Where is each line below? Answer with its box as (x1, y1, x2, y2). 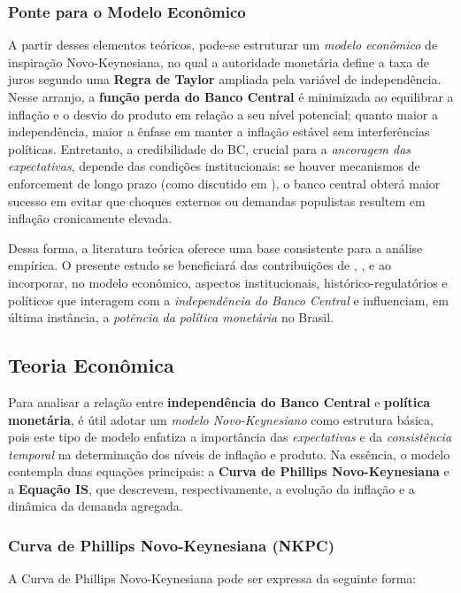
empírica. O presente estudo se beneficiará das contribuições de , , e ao (8, 256, 391, 274)
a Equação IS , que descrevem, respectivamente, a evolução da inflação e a (8, 479, 415, 497)
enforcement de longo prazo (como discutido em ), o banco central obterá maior (8, 173, 441, 192)
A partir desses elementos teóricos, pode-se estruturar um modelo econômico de (8, 35, 438, 54)
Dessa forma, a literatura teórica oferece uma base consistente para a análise (8, 238, 423, 257)
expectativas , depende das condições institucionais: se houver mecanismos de (8, 157, 420, 175)
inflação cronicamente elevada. (8, 209, 173, 227)
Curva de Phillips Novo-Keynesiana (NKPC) (8, 535, 335, 556)
